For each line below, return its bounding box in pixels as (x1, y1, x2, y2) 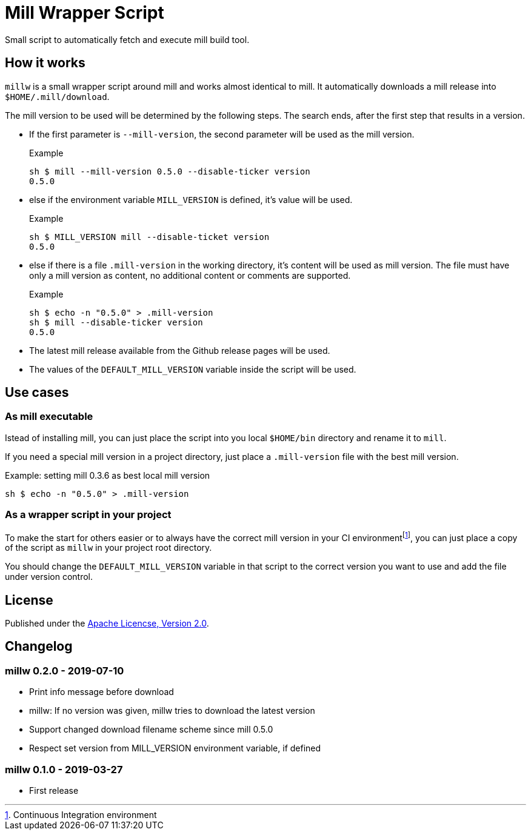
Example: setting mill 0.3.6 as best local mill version (5, 470, 210, 481)
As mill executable (5, 410, 93, 423)
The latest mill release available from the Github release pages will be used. (29, 345, 330, 356)
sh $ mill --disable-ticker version (29, 317, 203, 327)
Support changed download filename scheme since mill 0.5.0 (29, 724, 273, 735)
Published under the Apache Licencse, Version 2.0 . (5, 618, 209, 629)
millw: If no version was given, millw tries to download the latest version (29, 705, 315, 716)
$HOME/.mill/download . (5, 91, 110, 102)
